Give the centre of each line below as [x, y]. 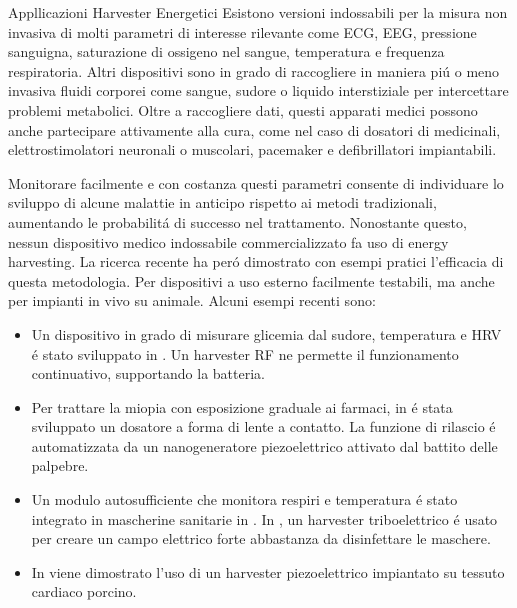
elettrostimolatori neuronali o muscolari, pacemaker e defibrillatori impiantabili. [252, 149]
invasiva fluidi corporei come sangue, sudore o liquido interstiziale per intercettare [258, 90]
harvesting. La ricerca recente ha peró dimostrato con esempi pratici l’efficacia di [256, 261]
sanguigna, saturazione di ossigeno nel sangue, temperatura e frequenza [226, 51]
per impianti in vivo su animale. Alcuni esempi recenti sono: [192, 300]
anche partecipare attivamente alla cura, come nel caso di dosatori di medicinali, [254, 129]
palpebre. [60, 465]
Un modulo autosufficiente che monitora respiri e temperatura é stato [244, 499]
